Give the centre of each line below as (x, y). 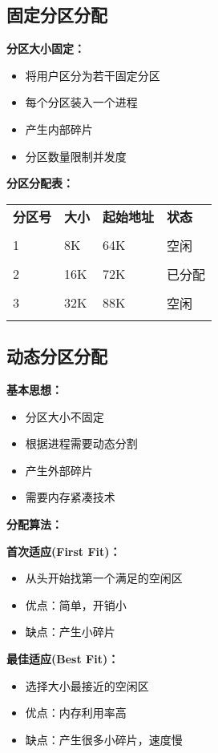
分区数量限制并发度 (76, 156)
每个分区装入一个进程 (81, 102)
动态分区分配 (57, 356)
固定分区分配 (57, 15)
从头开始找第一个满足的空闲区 (104, 578)
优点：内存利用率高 (76, 713)
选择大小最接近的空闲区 (87, 685)
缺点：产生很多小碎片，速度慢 (104, 739)
